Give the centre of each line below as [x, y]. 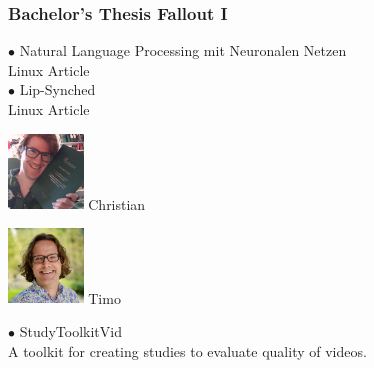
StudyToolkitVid [70, 330]
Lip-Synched [57, 89]
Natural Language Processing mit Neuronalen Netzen [183, 50]
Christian [117, 203]
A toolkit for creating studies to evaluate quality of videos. [187, 350]
